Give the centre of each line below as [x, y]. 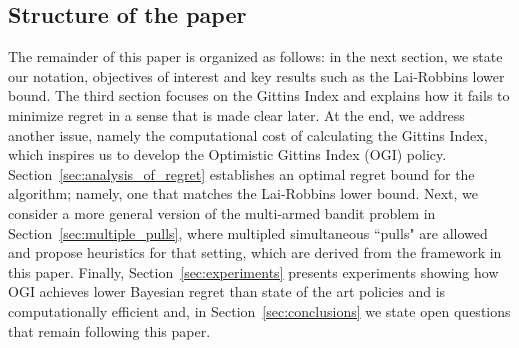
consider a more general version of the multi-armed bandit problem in [222, 212]
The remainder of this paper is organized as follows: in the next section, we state [255, 56]
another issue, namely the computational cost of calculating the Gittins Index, [248, 134]
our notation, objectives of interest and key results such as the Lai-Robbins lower [256, 75]
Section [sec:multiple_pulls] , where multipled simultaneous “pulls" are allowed [248, 232]
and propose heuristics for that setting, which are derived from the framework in [255, 252]
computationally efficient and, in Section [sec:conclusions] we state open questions [259, 310]
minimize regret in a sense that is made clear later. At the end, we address [236, 114]
